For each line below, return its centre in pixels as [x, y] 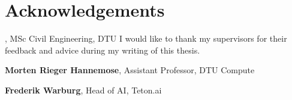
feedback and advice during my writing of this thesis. [103, 50]
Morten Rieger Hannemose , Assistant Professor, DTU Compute [130, 70]
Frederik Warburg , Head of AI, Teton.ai [83, 90]
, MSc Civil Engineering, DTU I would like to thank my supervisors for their [146, 38]
